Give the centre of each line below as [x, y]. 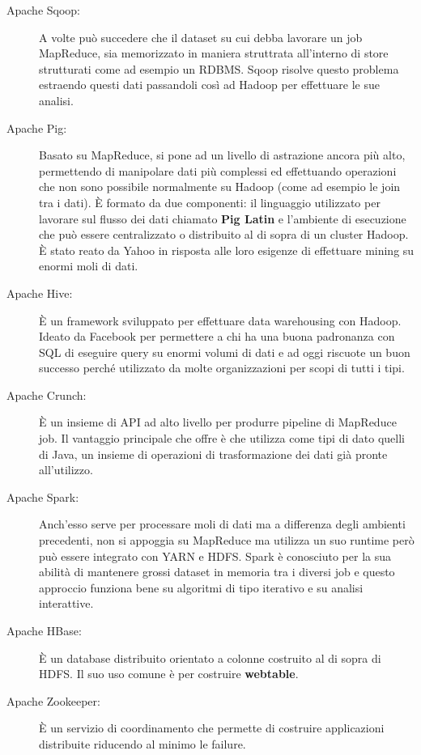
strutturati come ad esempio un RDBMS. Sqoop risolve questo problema [219, 68]
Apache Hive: [40, 293]
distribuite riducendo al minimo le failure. [142, 743]
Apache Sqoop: [44, 10]
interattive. [66, 603]
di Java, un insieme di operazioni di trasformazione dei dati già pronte [213, 454]
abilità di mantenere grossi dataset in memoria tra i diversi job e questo [217, 572]
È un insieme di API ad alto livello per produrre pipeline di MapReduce [218, 422]
